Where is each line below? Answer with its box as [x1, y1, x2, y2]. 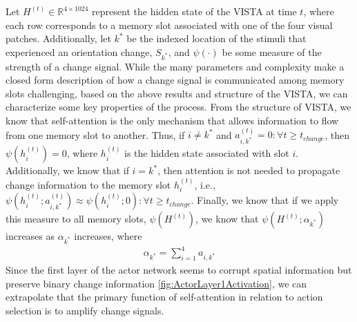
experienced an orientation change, [6, 44, 153, 59]
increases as [6, 229, 55, 243]
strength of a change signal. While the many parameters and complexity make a [6, 59, 345, 73]
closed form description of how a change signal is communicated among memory [6, 73, 345, 87]
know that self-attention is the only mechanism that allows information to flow [6, 113, 339, 127]
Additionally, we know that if [6, 163, 129, 178]
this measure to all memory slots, [6, 211, 146, 226]
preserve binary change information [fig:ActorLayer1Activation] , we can [6, 276, 307, 290]
